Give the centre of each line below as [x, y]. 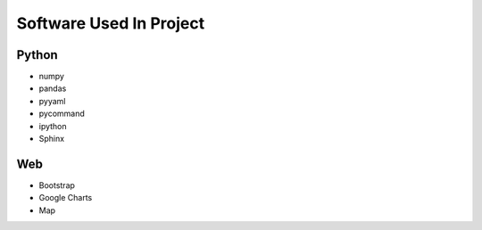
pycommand [62, 114]
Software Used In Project [111, 23]
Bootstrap [57, 185]
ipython [53, 126]
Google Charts [66, 198]
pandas [53, 88]
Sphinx [52, 139]
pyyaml [52, 101]
